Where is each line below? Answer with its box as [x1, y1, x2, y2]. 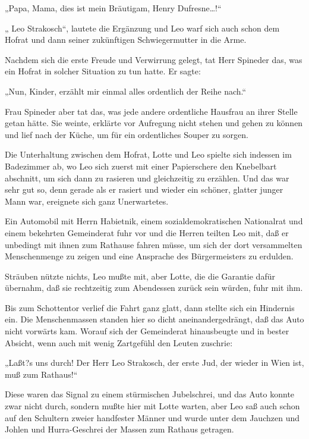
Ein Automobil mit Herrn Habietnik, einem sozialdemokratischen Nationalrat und [5, 215, 303, 227]
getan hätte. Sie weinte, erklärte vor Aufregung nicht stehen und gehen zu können [5, 117, 303, 129]
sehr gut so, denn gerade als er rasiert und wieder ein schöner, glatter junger [5, 183, 283, 196]
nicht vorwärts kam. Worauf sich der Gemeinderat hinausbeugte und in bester [5, 325, 289, 337]
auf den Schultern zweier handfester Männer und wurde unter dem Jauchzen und [5, 411, 299, 424]
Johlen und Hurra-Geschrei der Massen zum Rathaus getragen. [5, 423, 234, 435]
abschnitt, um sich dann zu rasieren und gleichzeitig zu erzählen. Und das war [5, 171, 289, 184]
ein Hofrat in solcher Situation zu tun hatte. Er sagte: [5, 65, 201, 77]
